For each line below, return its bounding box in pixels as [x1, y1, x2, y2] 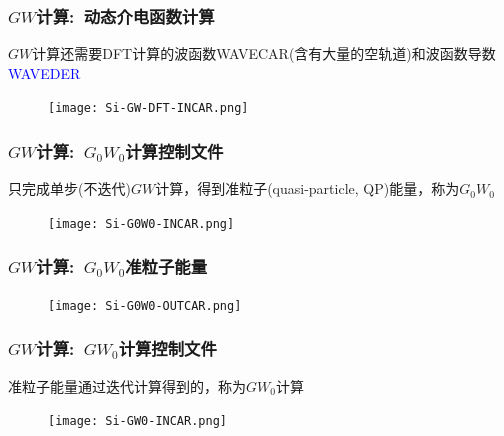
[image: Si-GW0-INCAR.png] [48, 414, 227, 429]
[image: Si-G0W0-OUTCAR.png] [48, 298, 242, 313]
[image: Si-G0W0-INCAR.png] [48, 216, 235, 231]
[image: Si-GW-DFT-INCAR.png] [48, 101, 249, 116]
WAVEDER [8, 62, 81, 83]
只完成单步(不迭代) [8, 178, 131, 199]
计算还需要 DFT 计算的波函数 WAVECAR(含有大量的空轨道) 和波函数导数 [32, 43, 496, 64]
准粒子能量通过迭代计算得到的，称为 [8, 375, 246, 396]
